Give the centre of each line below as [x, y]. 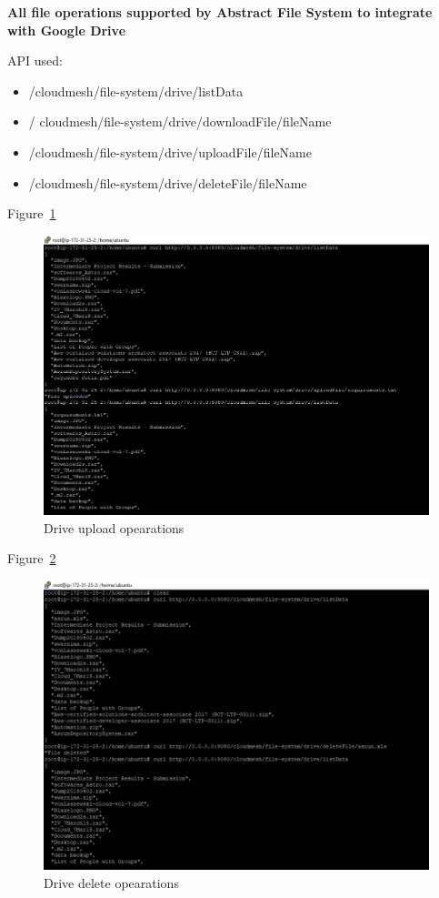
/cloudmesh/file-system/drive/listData [136, 91]
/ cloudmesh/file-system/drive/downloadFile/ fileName [180, 121]
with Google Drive [67, 30]
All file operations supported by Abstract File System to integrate [220, 12]
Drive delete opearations [111, 883]
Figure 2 [32, 558]
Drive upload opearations [114, 527]
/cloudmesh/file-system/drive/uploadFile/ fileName [170, 151]
